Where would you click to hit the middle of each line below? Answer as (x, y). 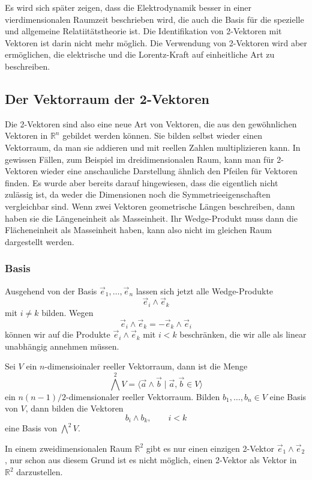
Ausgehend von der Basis (51, 290)
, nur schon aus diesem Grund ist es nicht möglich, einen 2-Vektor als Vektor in (151, 460)
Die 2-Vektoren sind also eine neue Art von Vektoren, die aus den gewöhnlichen (151, 123)
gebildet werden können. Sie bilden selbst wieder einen (162, 135)
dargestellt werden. (40, 241)
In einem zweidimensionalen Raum (68, 448)
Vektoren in (26, 135)
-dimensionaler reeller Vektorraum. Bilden (143, 396)
